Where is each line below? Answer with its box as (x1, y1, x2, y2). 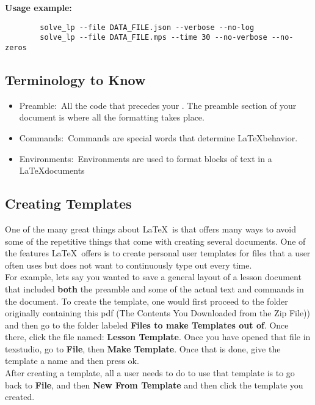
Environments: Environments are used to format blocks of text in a (19, 152, 272, 165)
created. (5, 390, 35, 403)
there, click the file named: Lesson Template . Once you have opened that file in (5, 330, 311, 343)
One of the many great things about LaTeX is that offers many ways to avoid (5, 222, 296, 235)
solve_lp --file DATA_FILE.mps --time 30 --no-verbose (40, 33, 267, 42)
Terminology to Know (5, 70, 146, 89)
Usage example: (5, 1, 72, 13)
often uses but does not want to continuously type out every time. (5, 258, 252, 271)
